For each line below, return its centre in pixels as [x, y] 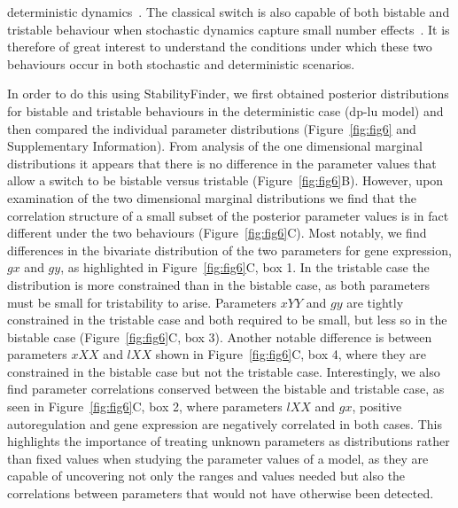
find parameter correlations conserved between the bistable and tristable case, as [226, 389]
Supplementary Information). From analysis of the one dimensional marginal [215, 146]
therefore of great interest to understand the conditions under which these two [220, 47]
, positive [377, 406]
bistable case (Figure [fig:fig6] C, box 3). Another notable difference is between [220, 336]
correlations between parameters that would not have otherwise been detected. [221, 493]
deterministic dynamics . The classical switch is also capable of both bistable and [229, 12]
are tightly [375, 302]
